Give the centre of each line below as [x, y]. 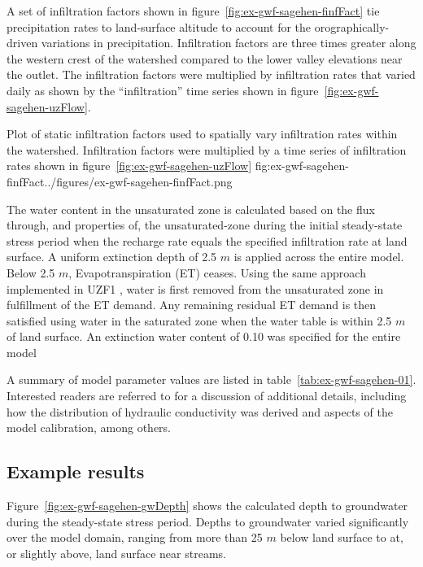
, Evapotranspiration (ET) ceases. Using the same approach [217, 272]
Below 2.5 [31, 272]
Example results [76, 471]
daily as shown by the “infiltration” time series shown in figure [163, 90]
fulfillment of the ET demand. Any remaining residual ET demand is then [192, 305]
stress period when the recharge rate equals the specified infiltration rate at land [207, 240]
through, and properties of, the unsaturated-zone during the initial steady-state [205, 225]
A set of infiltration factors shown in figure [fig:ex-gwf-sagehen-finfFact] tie [193, 11]
